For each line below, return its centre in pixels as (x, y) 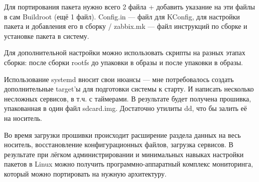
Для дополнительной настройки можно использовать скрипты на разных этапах (125, 52)
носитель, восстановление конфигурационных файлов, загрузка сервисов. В (119, 144)
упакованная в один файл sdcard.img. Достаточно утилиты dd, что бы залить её (126, 108)
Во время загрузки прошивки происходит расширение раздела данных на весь (123, 135)
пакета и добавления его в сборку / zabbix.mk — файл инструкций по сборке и (126, 26)
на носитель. (23, 118)
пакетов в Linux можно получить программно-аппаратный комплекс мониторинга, (129, 164)
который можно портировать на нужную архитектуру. (85, 173)
